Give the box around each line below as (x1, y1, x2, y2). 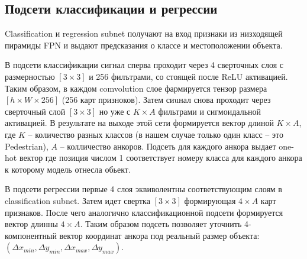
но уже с (99, 105, 131, 117)
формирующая (184, 194, 236, 206)
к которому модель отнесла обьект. (5, 163, 131, 175)
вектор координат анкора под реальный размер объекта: (59, 229, 260, 241)
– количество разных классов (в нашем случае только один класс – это (28, 128, 283, 140)
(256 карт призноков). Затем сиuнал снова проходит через (62, 93, 271, 106)
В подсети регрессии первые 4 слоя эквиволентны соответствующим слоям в (5, 183, 282, 195)
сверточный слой (5, 105, 66, 117)
